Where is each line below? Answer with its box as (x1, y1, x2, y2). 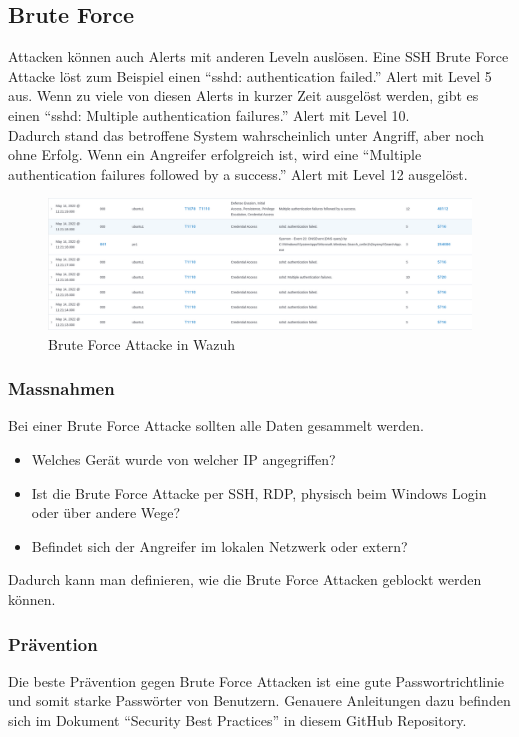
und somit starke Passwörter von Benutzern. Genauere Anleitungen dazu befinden (8, 690, 511, 711)
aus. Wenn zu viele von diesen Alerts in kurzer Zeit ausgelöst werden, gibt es (8, 85, 479, 106)
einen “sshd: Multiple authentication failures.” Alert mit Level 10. (8, 104, 410, 125)
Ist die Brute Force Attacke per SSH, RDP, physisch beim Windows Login (31, 482, 487, 503)
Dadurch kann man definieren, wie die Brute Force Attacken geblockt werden (8, 569, 482, 590)
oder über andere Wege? (31, 502, 181, 523)
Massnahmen (8, 376, 115, 401)
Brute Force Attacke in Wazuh (48, 333, 236, 354)
